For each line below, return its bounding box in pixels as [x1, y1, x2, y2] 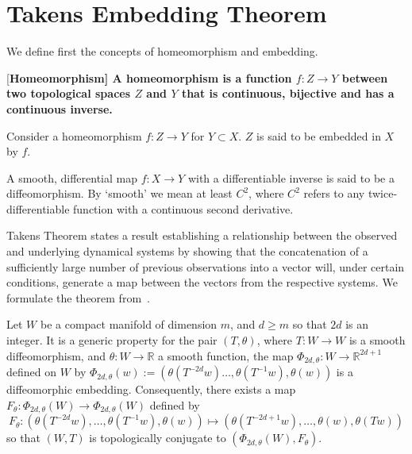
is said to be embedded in [256, 127, 381, 144]
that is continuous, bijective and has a [181, 85, 395, 102]
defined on [6, 364, 57, 380]
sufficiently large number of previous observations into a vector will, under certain [6, 258, 405, 275]
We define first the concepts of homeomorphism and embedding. [6, 43, 318, 60]
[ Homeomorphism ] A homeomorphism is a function [6, 69, 292, 86]
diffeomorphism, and [6, 347, 106, 364]
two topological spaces [6, 85, 131, 102]
